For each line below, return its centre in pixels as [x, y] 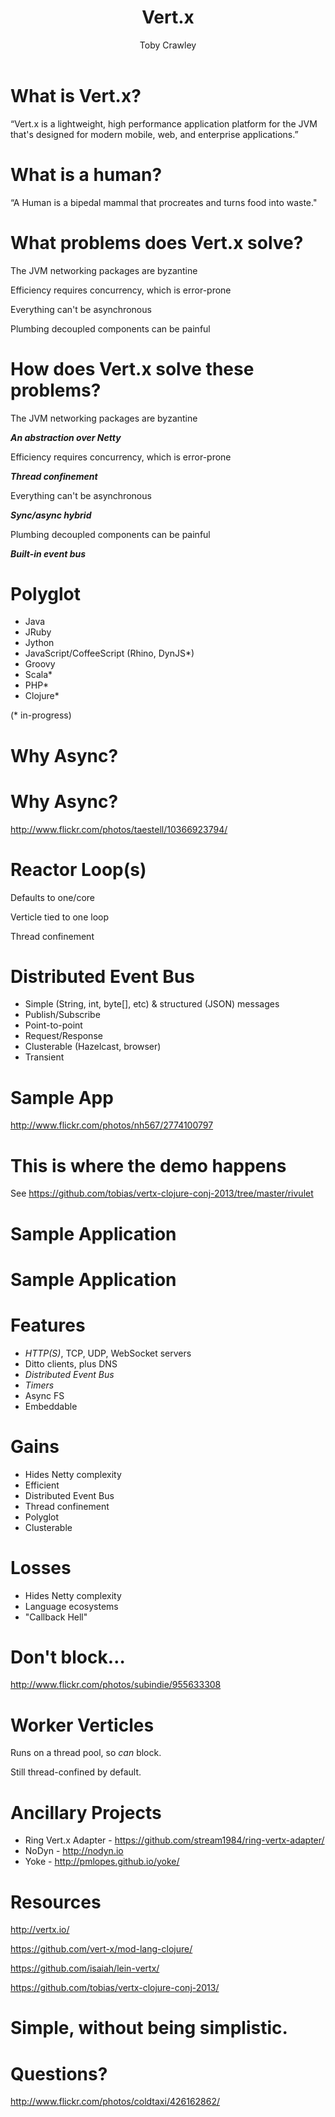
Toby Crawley [168, 45]
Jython [39, 643]
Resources [56, 1902]
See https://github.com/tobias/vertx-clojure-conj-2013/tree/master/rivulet [162, 1193]
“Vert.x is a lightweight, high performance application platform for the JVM [164, 123]
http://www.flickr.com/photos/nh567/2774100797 [112, 1125]
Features [48, 1325]
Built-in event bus [48, 553]
